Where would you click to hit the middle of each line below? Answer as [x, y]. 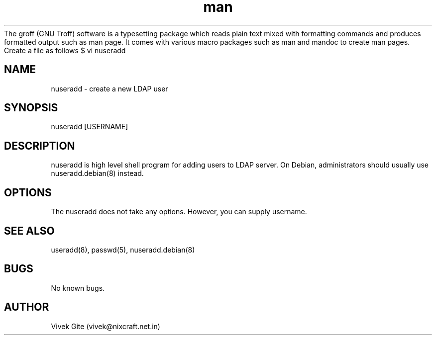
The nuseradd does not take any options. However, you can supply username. [179, 212]
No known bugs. [78, 288]
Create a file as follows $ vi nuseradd [65, 50]
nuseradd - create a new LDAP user [109, 88]
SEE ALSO [29, 231]
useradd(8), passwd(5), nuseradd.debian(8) [123, 250]
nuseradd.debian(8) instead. [97, 173]
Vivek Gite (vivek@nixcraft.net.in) [106, 326]
